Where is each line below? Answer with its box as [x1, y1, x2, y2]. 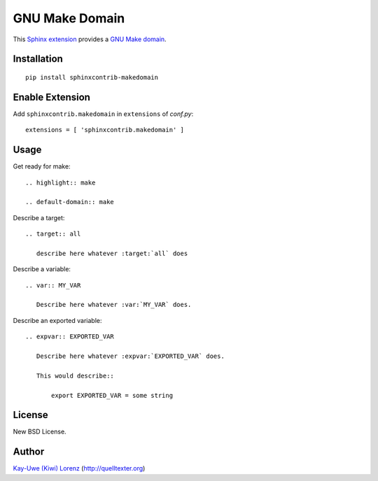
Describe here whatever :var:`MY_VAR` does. [36, 301, 192, 309]
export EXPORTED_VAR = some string [51, 392, 174, 399]
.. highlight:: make [25, 178, 96, 187]
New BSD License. [13, 427, 66, 436]
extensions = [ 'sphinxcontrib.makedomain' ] [25, 126, 185, 134]
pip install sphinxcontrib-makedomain [25, 73, 159, 81]
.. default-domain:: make [25, 198, 115, 206]
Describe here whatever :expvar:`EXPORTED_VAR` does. [36, 352, 225, 360]
